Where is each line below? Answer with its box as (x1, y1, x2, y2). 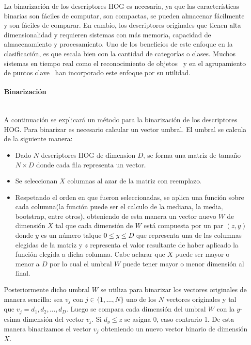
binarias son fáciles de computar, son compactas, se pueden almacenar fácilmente (4, 10, 245, 20)
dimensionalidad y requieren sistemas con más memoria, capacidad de (4, 29, 211, 39)
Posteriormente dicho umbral (4, 284, 90, 295)
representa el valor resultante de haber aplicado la (90, 239, 238, 249)
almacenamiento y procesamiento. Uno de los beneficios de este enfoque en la (4, 39, 233, 49)
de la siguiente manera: (4, 133, 73, 144)
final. (15, 268, 31, 278)
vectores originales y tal (166, 294, 236, 304)
